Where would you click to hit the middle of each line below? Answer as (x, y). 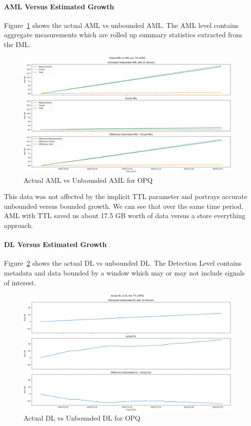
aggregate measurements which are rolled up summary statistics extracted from (123, 35)
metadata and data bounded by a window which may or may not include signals (125, 273)
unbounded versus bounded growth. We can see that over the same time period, (124, 206)
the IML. (17, 44)
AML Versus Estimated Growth (59, 6)
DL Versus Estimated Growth (55, 244)
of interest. (20, 282)
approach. (19, 225)
